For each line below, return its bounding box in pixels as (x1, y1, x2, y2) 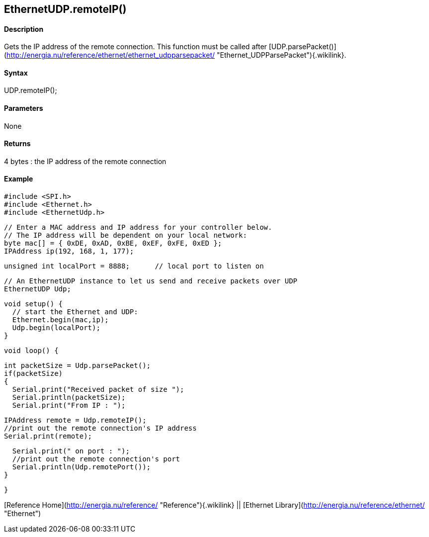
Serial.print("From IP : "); (12, 401, 126, 410)
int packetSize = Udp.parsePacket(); (4, 361, 151, 370)
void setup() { (4, 300, 63, 308)
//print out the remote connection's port (12, 455, 180, 463)
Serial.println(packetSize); (12, 393, 126, 402)
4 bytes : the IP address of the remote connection (4, 157, 167, 166)
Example (4, 175, 33, 183)
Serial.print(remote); (4, 432, 92, 441)
